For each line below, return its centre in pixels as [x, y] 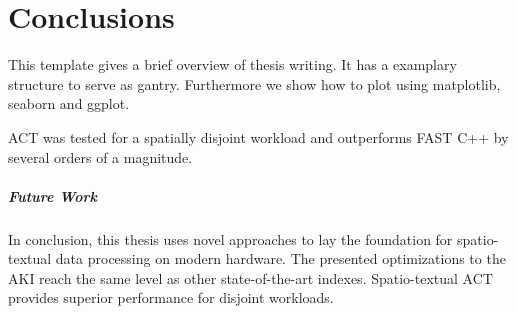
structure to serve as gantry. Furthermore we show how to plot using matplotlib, [254, 83]
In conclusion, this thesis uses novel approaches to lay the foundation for [230, 238]
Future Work [52, 195]
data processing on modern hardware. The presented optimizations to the [280, 258]
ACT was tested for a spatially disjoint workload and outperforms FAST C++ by [258, 136]
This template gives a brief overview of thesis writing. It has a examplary [232, 64]
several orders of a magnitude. [100, 156]
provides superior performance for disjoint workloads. [171, 297]
